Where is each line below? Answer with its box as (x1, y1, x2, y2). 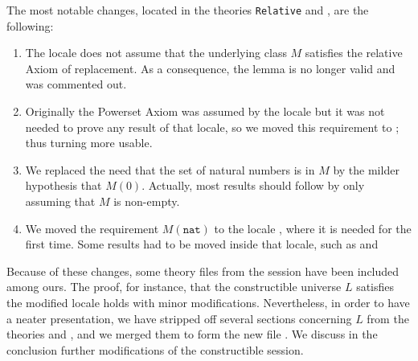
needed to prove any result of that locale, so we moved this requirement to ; (25, 118, 400, 135)
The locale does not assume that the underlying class (25, 44, 287, 61)
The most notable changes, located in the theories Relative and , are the (6, 2, 369, 18)
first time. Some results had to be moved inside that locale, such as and (25, 236, 379, 252)
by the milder (333, 161, 400, 178)
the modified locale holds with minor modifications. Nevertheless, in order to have (6, 293, 410, 310)
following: (6, 17, 54, 34)
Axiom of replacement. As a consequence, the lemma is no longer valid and (25, 59, 395, 76)
